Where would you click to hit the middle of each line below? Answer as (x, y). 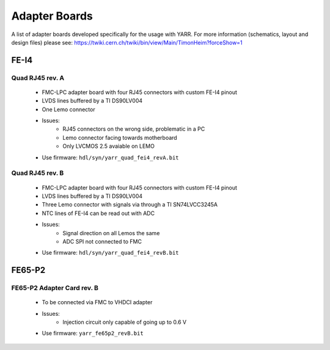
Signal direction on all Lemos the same (111, 233)
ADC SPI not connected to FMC (102, 241)
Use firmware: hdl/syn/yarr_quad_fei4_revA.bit (111, 157)
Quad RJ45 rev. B (38, 173)
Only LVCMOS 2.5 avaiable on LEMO (109, 146)
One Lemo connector (68, 109)
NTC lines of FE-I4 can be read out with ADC (98, 213)
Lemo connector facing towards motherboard (120, 137)
